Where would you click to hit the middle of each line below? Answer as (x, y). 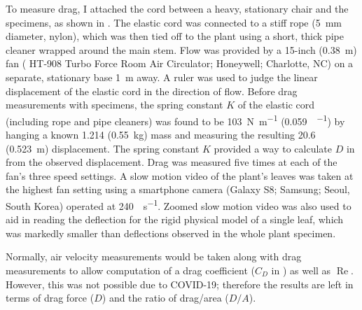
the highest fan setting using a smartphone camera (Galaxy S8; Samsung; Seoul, (178, 189)
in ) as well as (301, 270)
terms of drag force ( (50, 298)
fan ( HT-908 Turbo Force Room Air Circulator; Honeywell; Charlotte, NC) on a (180, 63)
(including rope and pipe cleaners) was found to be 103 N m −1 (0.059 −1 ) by (175, 120)
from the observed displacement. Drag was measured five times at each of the (172, 162)
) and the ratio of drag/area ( (165, 298)
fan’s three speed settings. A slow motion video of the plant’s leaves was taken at (180, 175)
